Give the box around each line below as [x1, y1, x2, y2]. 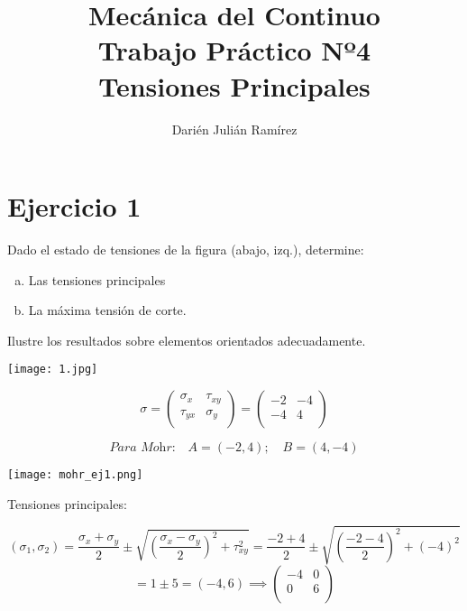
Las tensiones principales [28, 270, 166, 289]
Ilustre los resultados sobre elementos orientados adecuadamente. [7, 330, 366, 349]
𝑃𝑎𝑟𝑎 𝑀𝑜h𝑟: [109, 441, 176, 455]
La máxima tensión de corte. [28, 301, 187, 319]
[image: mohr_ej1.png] [7, 468, 143, 482]
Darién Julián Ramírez [171, 119, 298, 138]
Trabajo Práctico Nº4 [97, 32, 371, 69]
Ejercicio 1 [7, 188, 142, 225]
